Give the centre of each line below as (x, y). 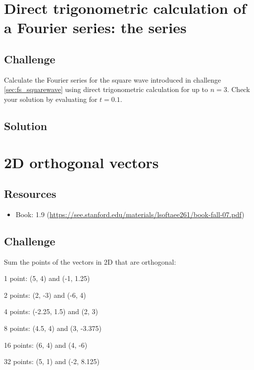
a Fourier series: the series (95, 27)
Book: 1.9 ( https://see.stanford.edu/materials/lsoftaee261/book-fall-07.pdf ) (130, 214)
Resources (30, 194)
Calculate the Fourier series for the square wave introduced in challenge (113, 79)
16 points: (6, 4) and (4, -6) (46, 345)
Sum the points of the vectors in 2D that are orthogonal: (90, 261)
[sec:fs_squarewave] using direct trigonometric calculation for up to (106, 89)
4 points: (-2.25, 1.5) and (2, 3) (51, 311)
